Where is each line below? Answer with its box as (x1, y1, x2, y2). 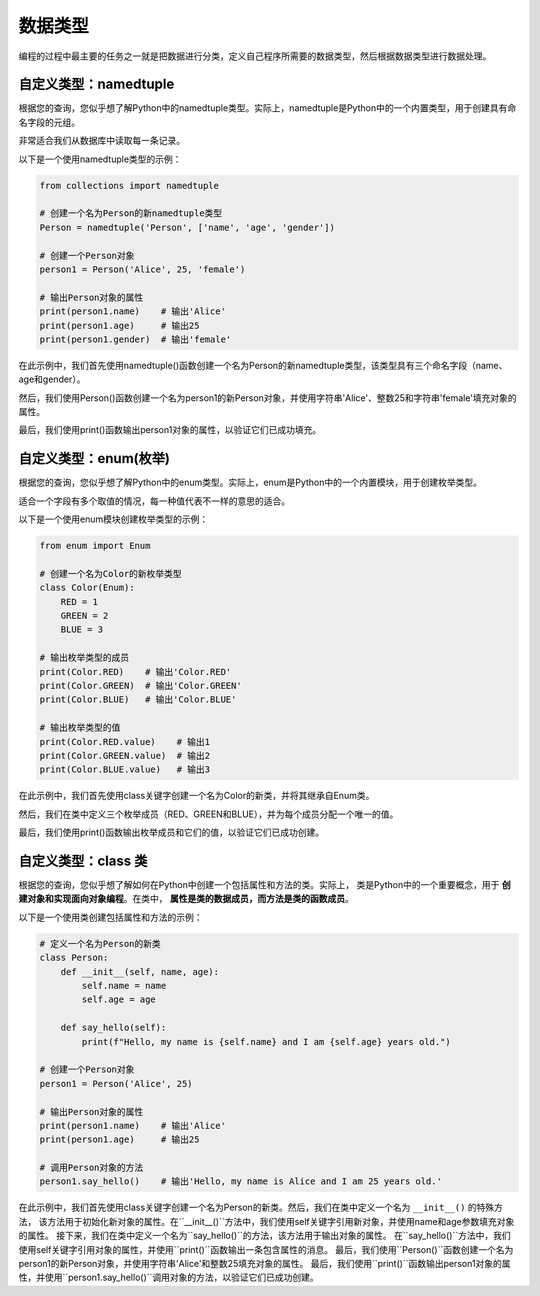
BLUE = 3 (60, 624, 104, 635)
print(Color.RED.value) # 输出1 (39, 736, 211, 747)
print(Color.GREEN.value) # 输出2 (39, 750, 211, 761)
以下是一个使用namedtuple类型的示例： (18, 153, 182, 165)
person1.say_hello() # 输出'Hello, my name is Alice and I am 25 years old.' (39, 1176, 442, 1187)
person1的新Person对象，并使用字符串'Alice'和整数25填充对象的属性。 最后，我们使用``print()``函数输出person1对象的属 (18, 1258, 511, 1269)
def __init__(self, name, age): (60, 966, 220, 977)
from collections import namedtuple (39, 180, 220, 191)
